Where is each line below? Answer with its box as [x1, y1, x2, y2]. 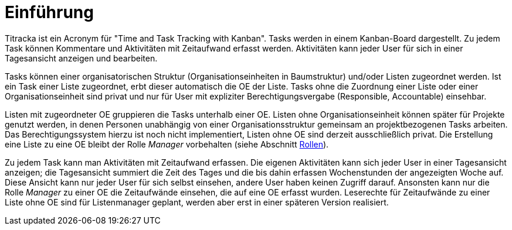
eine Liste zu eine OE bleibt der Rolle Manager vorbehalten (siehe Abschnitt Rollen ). [5, 139, 329, 149]
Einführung [5, 2, 94, 22]
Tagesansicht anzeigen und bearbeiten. [5, 53, 158, 63]
